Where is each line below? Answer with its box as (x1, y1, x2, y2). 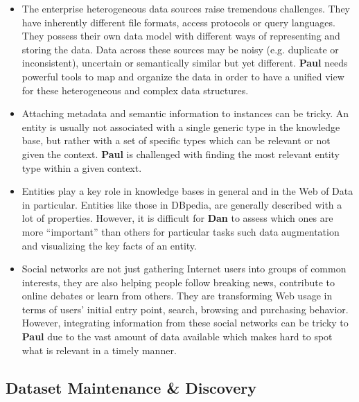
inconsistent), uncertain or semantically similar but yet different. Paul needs (21, 55, 348, 70)
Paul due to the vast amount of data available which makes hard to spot (21, 329, 333, 344)
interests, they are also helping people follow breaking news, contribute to (21, 274, 335, 289)
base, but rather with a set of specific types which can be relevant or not (21, 133, 331, 148)
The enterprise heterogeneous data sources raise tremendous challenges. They (21, 1, 351, 15)
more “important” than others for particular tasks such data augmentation (21, 224, 340, 238)
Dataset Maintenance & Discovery (6, 376, 256, 398)
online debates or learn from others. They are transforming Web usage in (21, 288, 333, 303)
